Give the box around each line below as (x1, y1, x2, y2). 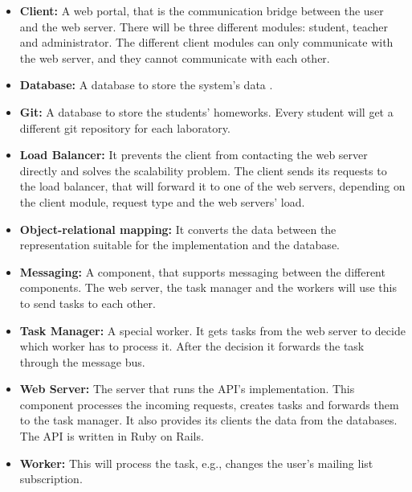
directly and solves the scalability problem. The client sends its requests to (19, 162, 387, 178)
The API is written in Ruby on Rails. (19, 428, 204, 445)
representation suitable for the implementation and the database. (19, 236, 340, 253)
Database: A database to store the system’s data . (19, 76, 273, 93)
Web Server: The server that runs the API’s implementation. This (19, 380, 355, 397)
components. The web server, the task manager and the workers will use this (19, 279, 398, 296)
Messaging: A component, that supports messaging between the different (19, 263, 385, 280)
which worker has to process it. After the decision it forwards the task (19, 338, 365, 355)
